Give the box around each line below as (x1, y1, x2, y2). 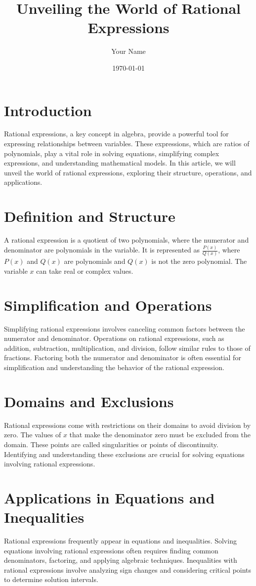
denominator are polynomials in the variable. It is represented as (4, 245, 200, 255)
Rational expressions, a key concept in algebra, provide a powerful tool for (4, 128, 229, 139)
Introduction (4, 100, 92, 120)
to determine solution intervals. (4, 574, 98, 585)
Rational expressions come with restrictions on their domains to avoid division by (4, 419, 251, 430)
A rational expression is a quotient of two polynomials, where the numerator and (4, 235, 249, 245)
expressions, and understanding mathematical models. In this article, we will (4, 158, 236, 168)
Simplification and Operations (4, 294, 212, 315)
